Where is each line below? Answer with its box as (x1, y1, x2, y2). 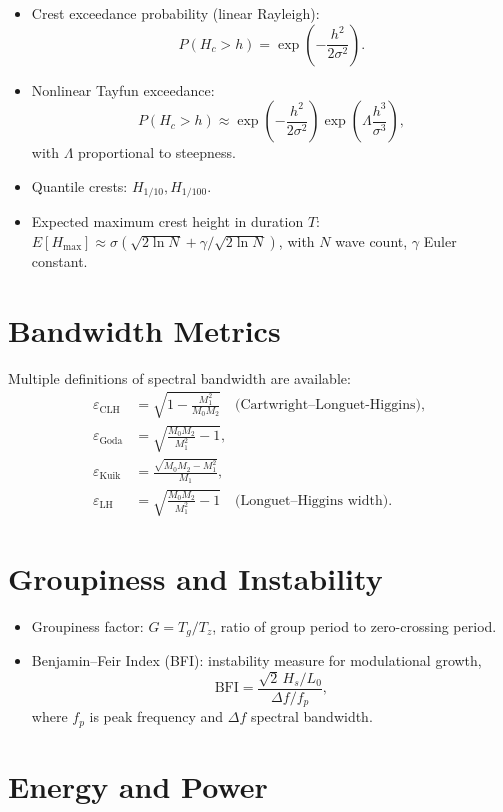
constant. (31, 250, 88, 271)
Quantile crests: (31, 175, 128, 196)
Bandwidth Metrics (8, 309, 281, 350)
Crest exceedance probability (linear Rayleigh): (31, 3, 320, 23)
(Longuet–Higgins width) (235, 493, 389, 508)
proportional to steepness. (78, 142, 236, 163)
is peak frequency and (89, 706, 224, 727)
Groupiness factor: (31, 615, 144, 636)
